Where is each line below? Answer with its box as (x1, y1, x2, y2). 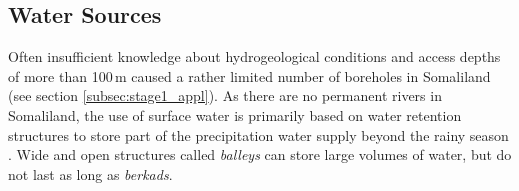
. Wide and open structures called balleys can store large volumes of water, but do (8, 144, 512, 165)
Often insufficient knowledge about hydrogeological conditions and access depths (8, 46, 501, 67)
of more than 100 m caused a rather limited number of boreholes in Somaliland (8, 65, 491, 86)
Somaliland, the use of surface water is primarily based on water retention (8, 104, 462, 125)
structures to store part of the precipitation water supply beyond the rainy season (8, 124, 509, 145)
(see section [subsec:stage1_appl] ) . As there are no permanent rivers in (8, 85, 442, 106)
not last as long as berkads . (8, 163, 173, 184)
